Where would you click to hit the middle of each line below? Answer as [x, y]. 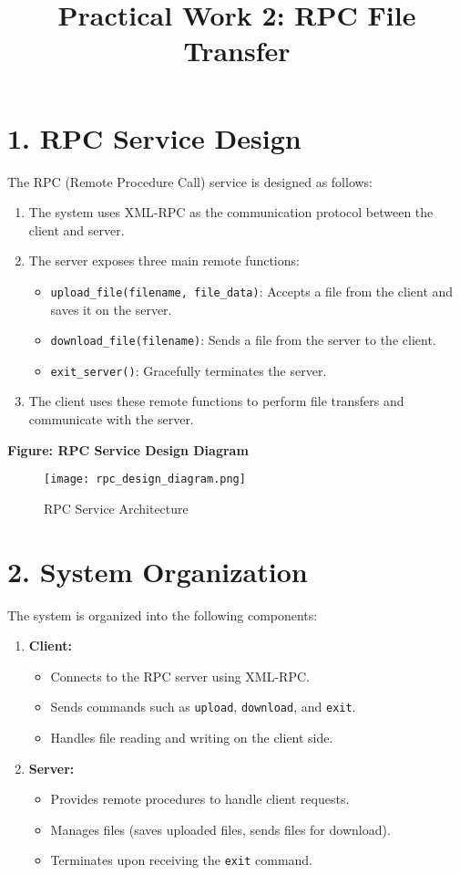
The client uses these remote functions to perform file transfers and [216, 401]
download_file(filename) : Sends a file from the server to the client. [243, 340]
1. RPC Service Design [154, 137]
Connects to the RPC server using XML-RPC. [180, 676]
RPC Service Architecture [116, 508]
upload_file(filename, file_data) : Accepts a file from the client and [252, 291]
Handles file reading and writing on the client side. [192, 738]
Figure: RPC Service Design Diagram [128, 449]
